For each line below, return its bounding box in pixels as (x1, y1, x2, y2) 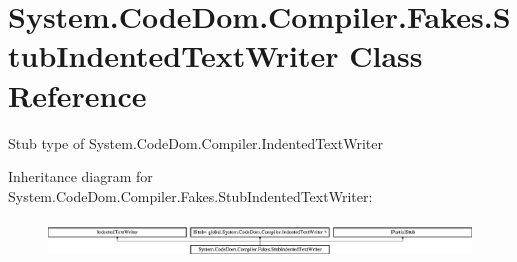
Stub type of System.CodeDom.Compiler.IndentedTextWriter (8, 132, 383, 153)
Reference (8, 74, 147, 115)
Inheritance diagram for (8, 166, 153, 187)
